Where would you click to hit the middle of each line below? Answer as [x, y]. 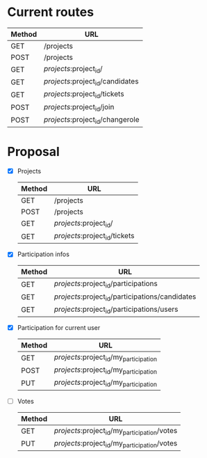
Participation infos [43, 254]
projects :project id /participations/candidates [125, 297]
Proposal [34, 152]
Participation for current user [59, 327]
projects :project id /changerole [92, 120]
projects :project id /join [79, 107]
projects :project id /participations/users [116, 310]
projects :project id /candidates [91, 82]
